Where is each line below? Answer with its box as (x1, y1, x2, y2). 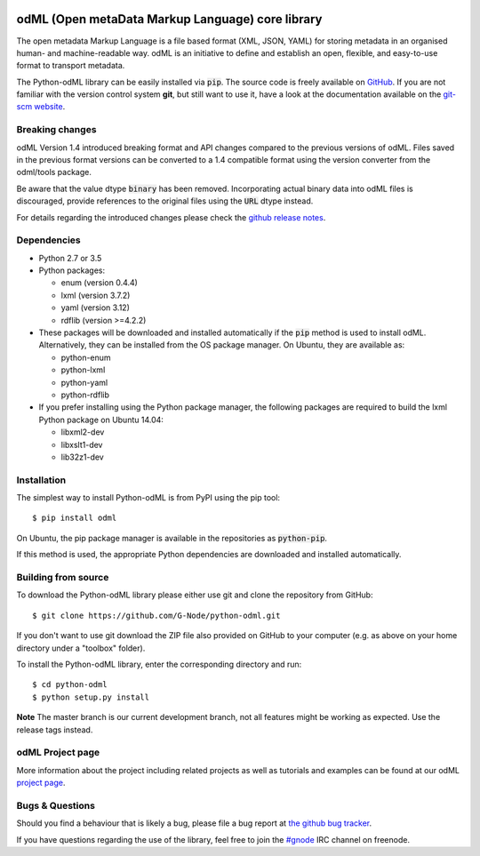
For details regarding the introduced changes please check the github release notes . (16, 212, 326, 222)
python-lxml (60, 364, 106, 375)
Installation (16, 474, 67, 486)
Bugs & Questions (16, 799, 95, 812)
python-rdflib (60, 389, 110, 400)
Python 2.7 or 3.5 (38, 252, 102, 263)
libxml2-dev (60, 427, 105, 437)
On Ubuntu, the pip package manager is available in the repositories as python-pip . (16, 532, 328, 543)
